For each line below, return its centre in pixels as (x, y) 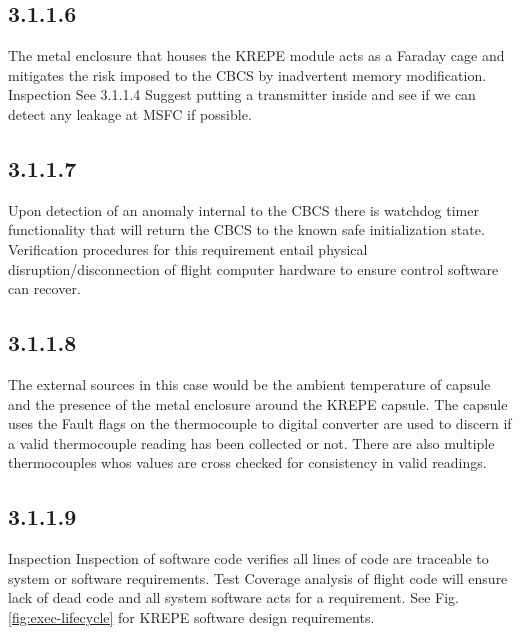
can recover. (44, 288)
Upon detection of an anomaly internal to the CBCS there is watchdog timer (243, 209)
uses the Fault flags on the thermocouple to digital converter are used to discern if (260, 423)
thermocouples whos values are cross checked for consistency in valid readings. (247, 462)
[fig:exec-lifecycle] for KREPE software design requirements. (191, 616)
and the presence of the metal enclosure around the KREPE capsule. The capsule (258, 403)
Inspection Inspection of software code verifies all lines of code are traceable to (248, 558)
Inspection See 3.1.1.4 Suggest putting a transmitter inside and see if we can (242, 94)
